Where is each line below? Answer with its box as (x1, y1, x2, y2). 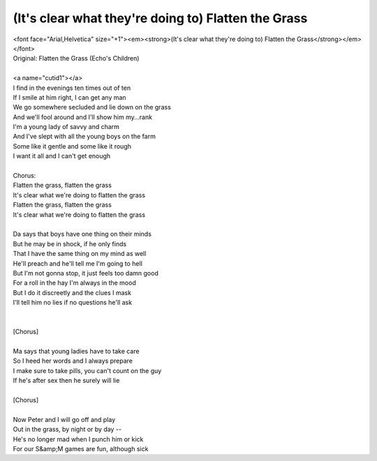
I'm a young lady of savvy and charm (13, 123, 120, 131)
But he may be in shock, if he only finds (13, 239, 127, 248)
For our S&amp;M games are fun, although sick (13, 444, 149, 453)
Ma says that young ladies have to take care (13, 347, 140, 356)
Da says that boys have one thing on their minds (13, 230, 151, 239)
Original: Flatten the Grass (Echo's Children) (13, 54, 140, 63)
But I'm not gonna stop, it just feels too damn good (13, 269, 158, 277)
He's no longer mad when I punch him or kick (13, 434, 144, 443)
